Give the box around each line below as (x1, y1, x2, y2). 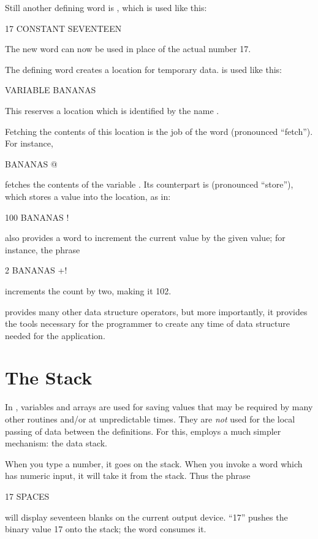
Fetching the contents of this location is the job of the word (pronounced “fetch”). (5, 124, 313, 137)
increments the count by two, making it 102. (5, 284, 172, 297)
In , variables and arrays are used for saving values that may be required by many (5, 400, 313, 413)
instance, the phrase (5, 243, 80, 256)
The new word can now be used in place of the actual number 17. (5, 42, 251, 55)
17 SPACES (5, 489, 50, 502)
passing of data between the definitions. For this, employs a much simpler (5, 424, 281, 437)
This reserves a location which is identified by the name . (5, 104, 219, 117)
